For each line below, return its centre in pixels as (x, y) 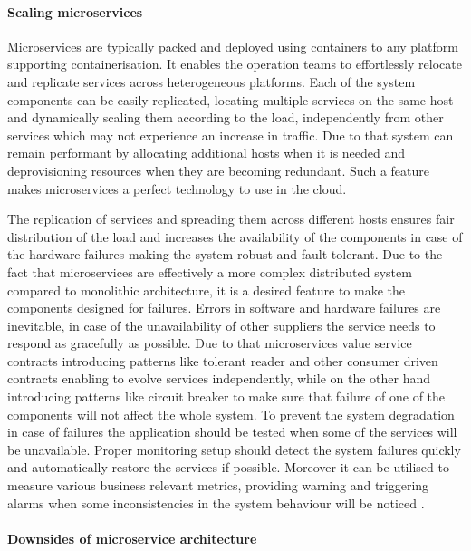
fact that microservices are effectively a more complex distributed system (210, 271)
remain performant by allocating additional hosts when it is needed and (207, 153)
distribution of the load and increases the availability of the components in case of (235, 236)
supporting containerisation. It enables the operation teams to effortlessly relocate (235, 64)
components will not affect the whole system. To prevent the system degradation (231, 414)
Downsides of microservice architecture (132, 538)
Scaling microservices (75, 11)
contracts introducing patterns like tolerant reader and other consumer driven (223, 360)
